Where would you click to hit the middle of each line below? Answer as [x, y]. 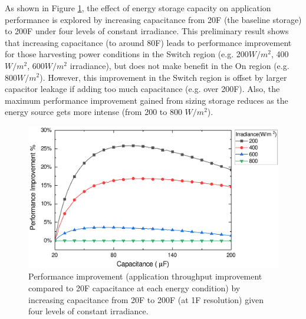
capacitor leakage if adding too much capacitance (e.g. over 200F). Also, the [142, 89]
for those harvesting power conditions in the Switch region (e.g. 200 [127, 54]
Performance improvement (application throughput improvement [145, 276]
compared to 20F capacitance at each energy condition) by [134, 287]
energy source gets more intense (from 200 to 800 [93, 112]
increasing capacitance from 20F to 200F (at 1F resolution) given [146, 299]
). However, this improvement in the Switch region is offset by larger [163, 77]
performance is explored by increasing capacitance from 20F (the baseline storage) [153, 19]
